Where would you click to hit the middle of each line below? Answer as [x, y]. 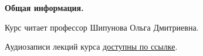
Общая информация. [44, 8]
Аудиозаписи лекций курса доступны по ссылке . [91, 46]
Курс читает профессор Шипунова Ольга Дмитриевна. [102, 27]
